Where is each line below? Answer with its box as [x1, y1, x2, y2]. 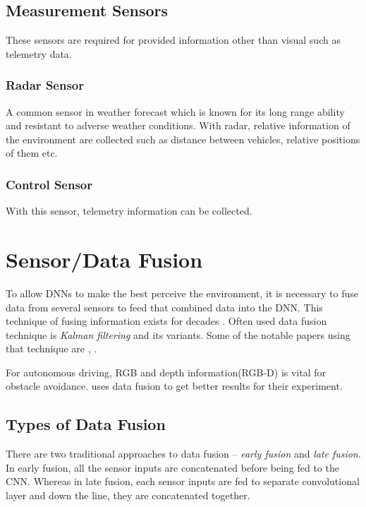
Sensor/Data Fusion [6, 244, 203, 273]
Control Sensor [6, 175, 93, 193]
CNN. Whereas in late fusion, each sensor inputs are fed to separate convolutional [6, 474, 360, 489]
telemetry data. [6, 46, 72, 61]
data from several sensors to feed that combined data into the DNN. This [6, 299, 323, 314]
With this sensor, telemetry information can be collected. [6, 203, 252, 218]
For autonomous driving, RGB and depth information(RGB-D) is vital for [6, 364, 327, 379]
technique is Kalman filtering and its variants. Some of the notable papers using [6, 327, 350, 342]
